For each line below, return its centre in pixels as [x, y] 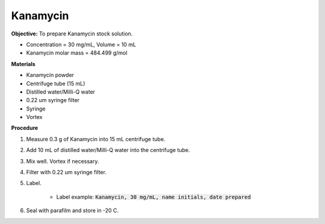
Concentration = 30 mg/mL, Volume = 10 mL [81, 44]
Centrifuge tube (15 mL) [56, 83]
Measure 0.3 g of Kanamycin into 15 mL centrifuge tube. [96, 139]
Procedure [25, 128]
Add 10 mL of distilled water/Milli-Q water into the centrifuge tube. [108, 150]
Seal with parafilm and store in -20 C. [73, 211]
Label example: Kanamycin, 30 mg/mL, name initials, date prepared [153, 197]
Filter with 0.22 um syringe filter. [66, 172]
